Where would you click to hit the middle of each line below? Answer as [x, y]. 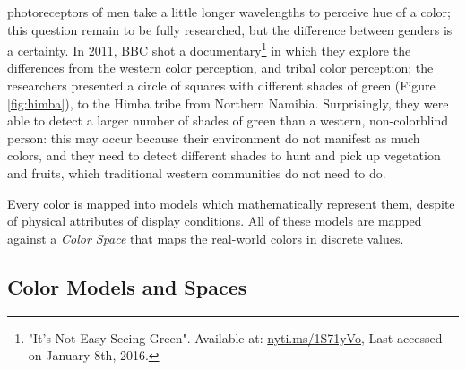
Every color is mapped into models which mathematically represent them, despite [231, 203]
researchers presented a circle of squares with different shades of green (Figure [221, 86]
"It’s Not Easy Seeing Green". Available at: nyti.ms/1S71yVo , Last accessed [235, 337]
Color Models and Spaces [127, 286]
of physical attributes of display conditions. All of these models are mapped [215, 221]
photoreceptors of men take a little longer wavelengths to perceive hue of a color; [229, 12]
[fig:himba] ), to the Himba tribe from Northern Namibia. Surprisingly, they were [228, 103]
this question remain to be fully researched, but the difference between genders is [230, 29]
